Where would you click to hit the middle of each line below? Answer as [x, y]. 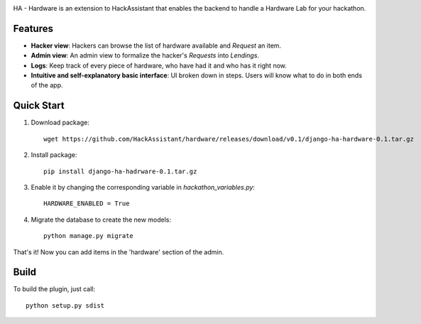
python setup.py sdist [65, 305]
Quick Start [39, 106]
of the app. [47, 85]
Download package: [60, 123]
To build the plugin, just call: [54, 289]
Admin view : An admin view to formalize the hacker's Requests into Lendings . [145, 55]
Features [33, 28]
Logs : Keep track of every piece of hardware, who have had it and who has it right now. [159, 65]
